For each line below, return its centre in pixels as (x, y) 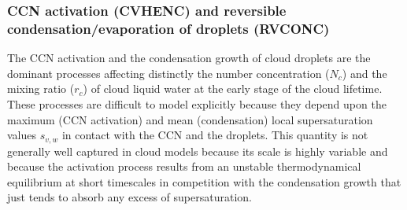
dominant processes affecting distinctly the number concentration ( (168, 73)
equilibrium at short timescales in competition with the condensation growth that (204, 181)
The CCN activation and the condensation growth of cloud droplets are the (189, 58)
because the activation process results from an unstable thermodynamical (184, 166)
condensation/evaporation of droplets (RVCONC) (168, 28)
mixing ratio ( (41, 88)
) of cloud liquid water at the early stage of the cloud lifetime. (233, 88)
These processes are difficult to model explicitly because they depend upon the (197, 103)
